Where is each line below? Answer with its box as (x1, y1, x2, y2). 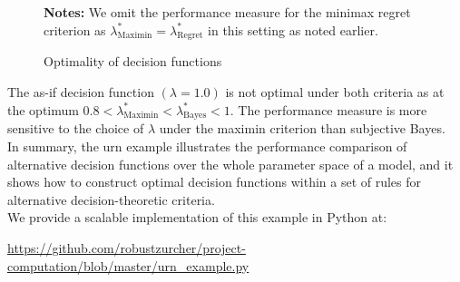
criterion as (44, 20, 106, 39)
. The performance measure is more (230, 100, 427, 119)
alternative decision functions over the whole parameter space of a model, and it (7, 154, 454, 173)
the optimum (7, 100, 79, 119)
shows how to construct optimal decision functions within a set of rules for (7, 172, 422, 191)
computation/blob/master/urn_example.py (7, 256, 250, 275)
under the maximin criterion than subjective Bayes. (159, 119, 445, 138)
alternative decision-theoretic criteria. (7, 190, 215, 209)
